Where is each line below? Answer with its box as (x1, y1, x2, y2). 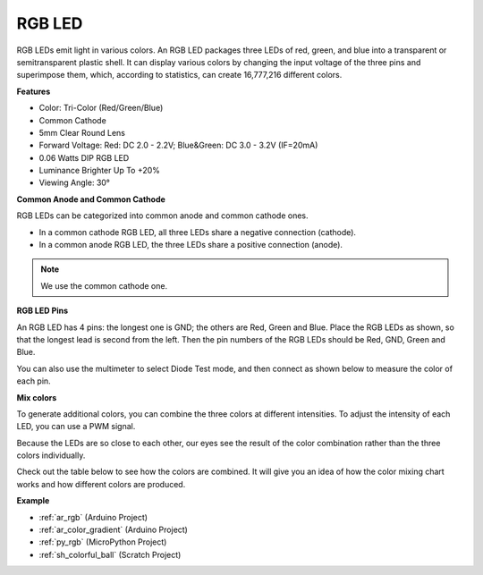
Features (16, 86, 51, 97)
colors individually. (16, 450, 86, 461)
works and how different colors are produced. (16, 478, 186, 489)
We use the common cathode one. (40, 280, 168, 291)
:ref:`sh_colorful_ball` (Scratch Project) (38, 549, 182, 560)
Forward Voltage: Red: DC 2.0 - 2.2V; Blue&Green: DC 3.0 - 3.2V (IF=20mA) (38, 140, 318, 151)
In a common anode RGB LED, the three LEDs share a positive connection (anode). (38, 240, 343, 250)
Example (16, 495, 50, 506)
